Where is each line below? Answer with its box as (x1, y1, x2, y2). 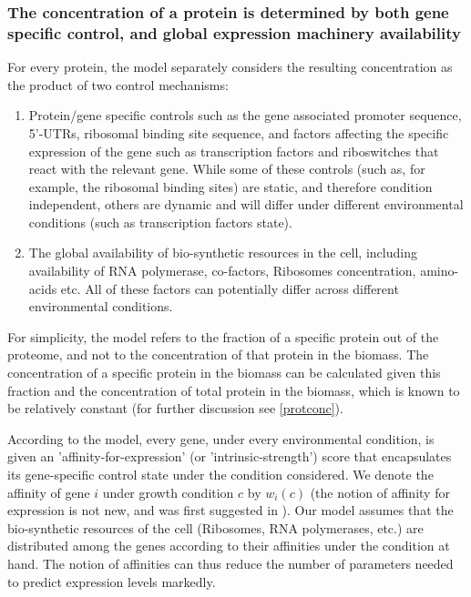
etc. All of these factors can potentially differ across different (60, 278, 399, 298)
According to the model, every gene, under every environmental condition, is (7, 429, 435, 448)
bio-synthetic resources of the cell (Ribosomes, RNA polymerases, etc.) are (7, 518, 424, 537)
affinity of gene (7, 482, 90, 501)
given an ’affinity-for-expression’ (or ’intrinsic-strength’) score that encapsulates (7, 447, 452, 466)
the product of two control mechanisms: (7, 75, 229, 94)
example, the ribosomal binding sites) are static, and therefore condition (28, 177, 433, 196)
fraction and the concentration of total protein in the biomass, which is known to (7, 380, 460, 400)
